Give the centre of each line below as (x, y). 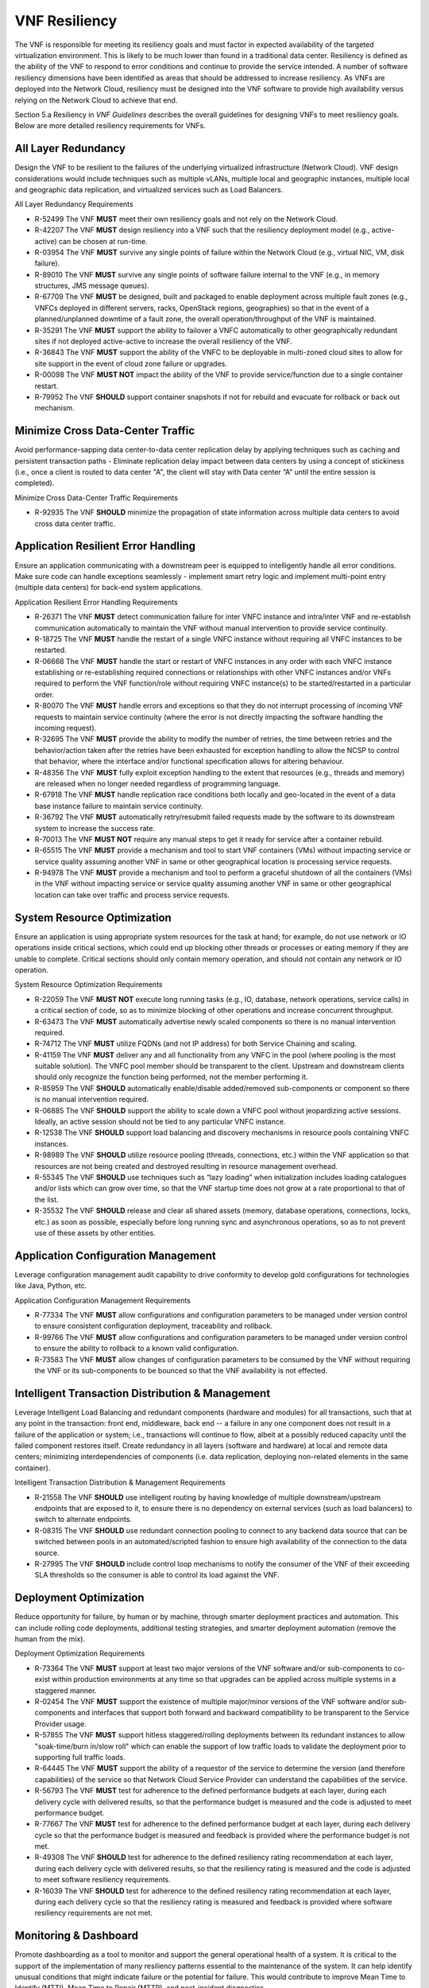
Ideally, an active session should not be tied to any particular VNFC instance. (160, 1122)
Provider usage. (60, 1724)
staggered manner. (66, 1691)
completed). (35, 483)
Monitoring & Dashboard (77, 1936)
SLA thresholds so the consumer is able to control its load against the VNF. (157, 1575)
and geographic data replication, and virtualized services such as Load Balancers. (149, 189)
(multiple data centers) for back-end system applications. (108, 588)
